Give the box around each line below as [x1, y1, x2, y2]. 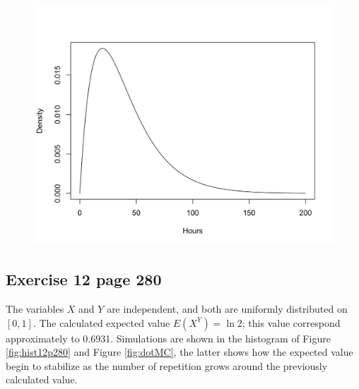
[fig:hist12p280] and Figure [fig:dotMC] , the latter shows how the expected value [6, 345, 353, 359]
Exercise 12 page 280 [6, 268, 162, 290]
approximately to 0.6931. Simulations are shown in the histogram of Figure [6, 330, 331, 345]
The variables [6, 301, 64, 316]
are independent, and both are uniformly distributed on [107, 301, 348, 316]
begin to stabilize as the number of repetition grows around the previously [6, 358, 328, 373]
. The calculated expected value [33, 315, 170, 330]
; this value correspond [242, 315, 341, 330]
